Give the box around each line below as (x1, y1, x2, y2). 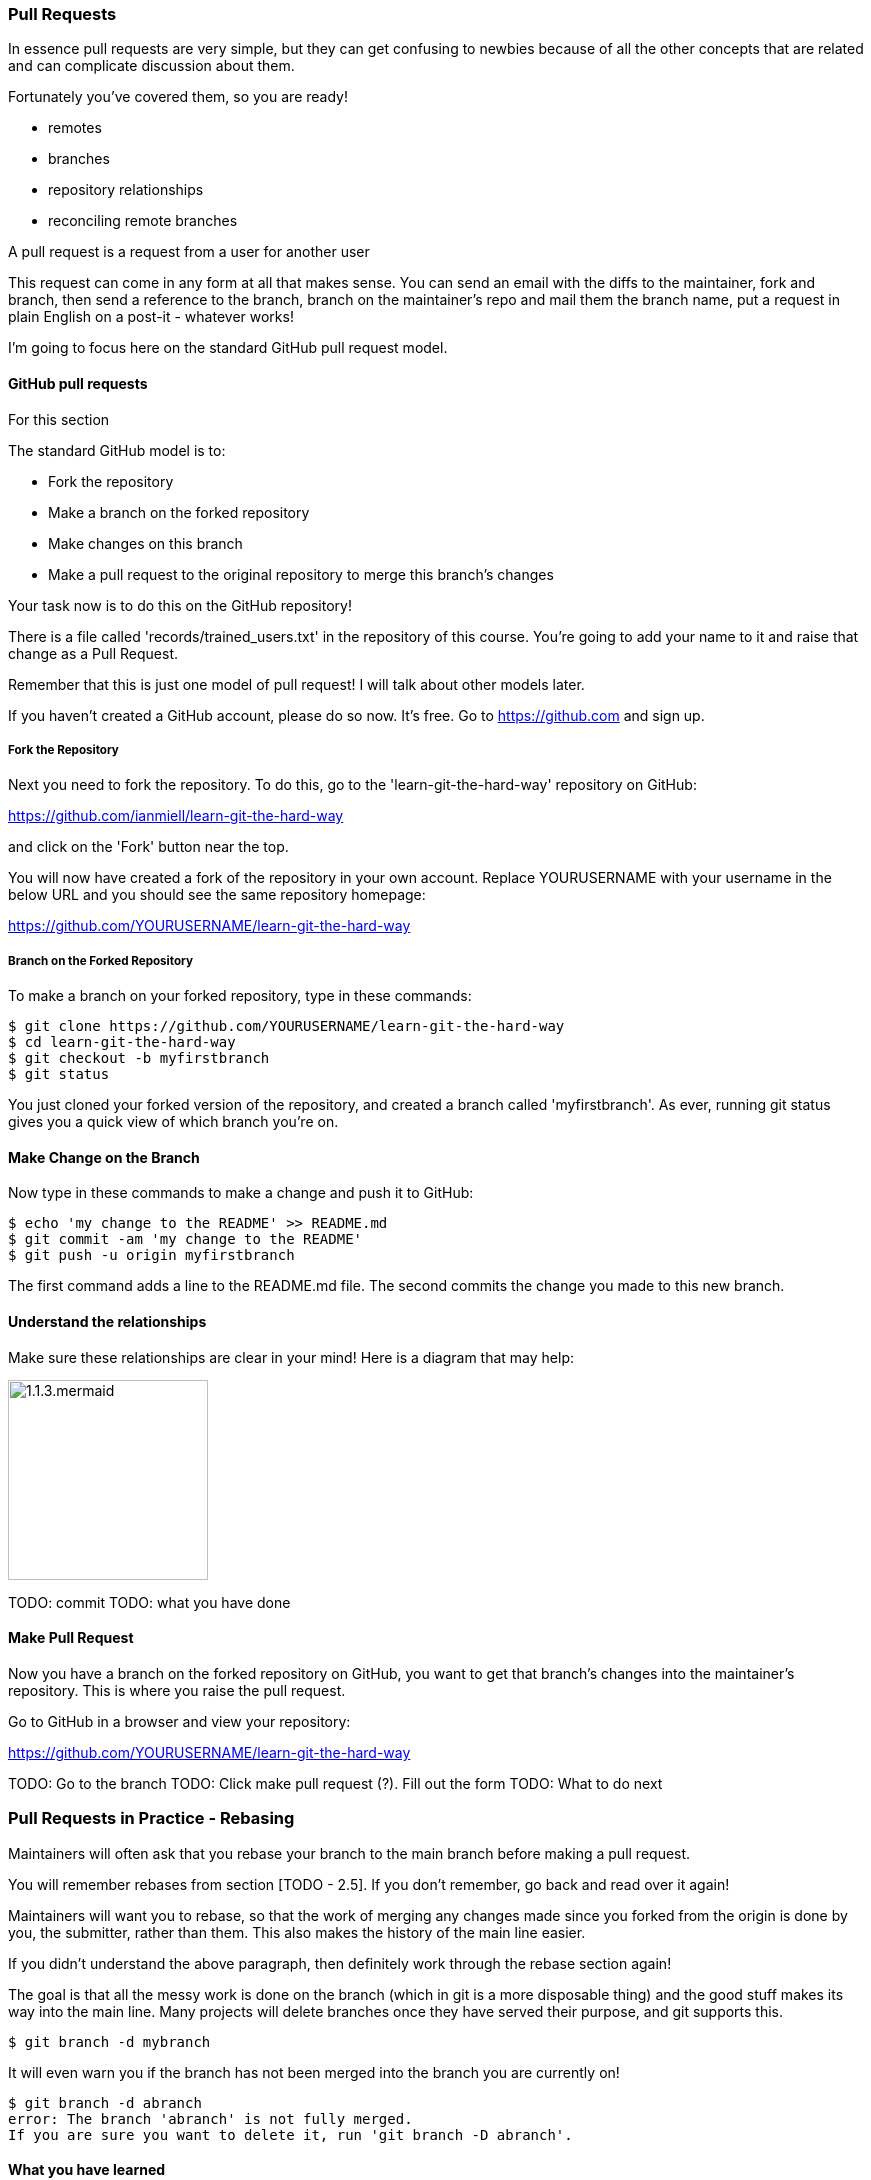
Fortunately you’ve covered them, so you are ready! (8, 88, 348, 106)
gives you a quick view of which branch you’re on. (8, 1113, 339, 1131)
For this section (8, 410, 110, 428)
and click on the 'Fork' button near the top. (8, 838, 289, 856)
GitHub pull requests (8, 374, 148, 392)
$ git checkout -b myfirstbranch (8, 1050, 270, 1067)
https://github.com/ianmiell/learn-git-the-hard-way (8, 807, 344, 825)
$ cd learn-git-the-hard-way (8, 1034, 236, 1051)
